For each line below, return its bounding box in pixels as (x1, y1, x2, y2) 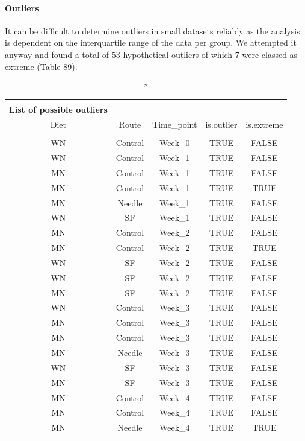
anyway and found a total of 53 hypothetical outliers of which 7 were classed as (5, 48, 298, 60)
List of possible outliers (9, 103, 108, 116)
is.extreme (245, 118, 283, 131)
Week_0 (159, 136, 190, 149)
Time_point (152, 118, 197, 131)
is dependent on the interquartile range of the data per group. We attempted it (5, 36, 297, 49)
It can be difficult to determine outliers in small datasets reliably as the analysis (5, 24, 300, 37)
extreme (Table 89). (5, 60, 78, 72)
